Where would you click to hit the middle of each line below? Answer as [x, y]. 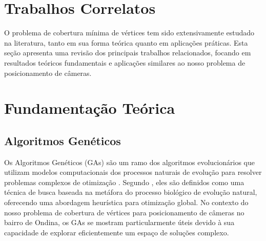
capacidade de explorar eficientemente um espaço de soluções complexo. [117, 232]
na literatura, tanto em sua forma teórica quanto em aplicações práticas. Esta [126, 42]
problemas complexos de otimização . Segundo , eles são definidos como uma [124, 182]
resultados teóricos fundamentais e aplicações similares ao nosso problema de [125, 62]
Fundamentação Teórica [90, 108]
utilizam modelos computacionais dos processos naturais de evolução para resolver [133, 172]
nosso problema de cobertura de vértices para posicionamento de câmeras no [124, 212]
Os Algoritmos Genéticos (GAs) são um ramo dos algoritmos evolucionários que [129, 162]
